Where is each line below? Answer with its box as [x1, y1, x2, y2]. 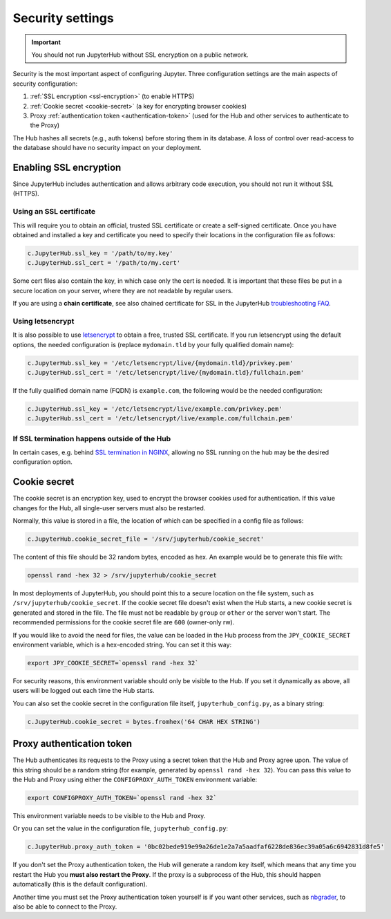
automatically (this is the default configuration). [12, 880, 148, 889]
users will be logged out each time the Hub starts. [12, 687, 155, 695]
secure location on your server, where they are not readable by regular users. [12, 286, 233, 295]
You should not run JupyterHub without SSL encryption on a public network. [31, 50, 249, 59]
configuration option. [12, 458, 73, 466]
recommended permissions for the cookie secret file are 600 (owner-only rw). [12, 618, 235, 626]
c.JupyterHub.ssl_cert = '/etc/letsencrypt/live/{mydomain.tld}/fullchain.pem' [27, 369, 305, 376]
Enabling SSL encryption [12, 161, 122, 173]
